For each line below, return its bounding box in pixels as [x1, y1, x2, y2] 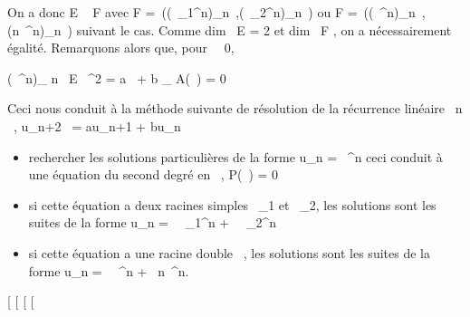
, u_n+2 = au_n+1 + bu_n [13, 116, 181, 135]
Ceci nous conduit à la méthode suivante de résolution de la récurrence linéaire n [7, 99, 463, 118]
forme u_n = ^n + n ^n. [28, 261, 189, 280]
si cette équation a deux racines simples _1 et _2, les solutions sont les [28, 195, 436, 214]
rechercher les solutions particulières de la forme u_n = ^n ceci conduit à [28, 147, 443, 166]
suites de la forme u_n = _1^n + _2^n [28, 213, 276, 232]
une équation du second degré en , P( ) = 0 [28, 165, 279, 184]
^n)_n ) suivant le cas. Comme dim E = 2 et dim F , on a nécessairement [25, 20, 452, 39]
